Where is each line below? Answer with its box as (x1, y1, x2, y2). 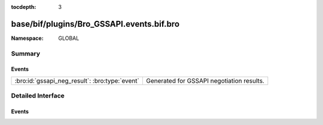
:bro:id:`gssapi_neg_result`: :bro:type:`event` (14, 76, 140, 85)
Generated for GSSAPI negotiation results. (145, 76, 264, 85)
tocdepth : (11, 4, 36, 10)
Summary (11, 49, 41, 58)
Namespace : (11, 35, 44, 42)
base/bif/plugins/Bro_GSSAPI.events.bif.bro (11, 18, 179, 29)
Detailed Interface (11, 92, 65, 100)
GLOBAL (58, 35, 80, 42)
